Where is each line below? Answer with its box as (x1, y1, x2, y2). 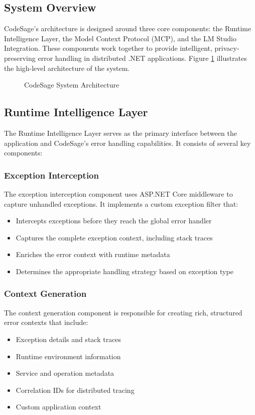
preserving (4, 52, 36, 63)
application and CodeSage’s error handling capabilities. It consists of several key (4, 137, 251, 148)
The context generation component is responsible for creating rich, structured (4, 307, 242, 317)
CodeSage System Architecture (24, 79, 119, 90)
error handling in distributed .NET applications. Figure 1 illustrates (38, 52, 247, 63)
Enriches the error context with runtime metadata (16, 249, 170, 260)
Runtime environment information (16, 351, 121, 361)
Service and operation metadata (16, 368, 114, 378)
